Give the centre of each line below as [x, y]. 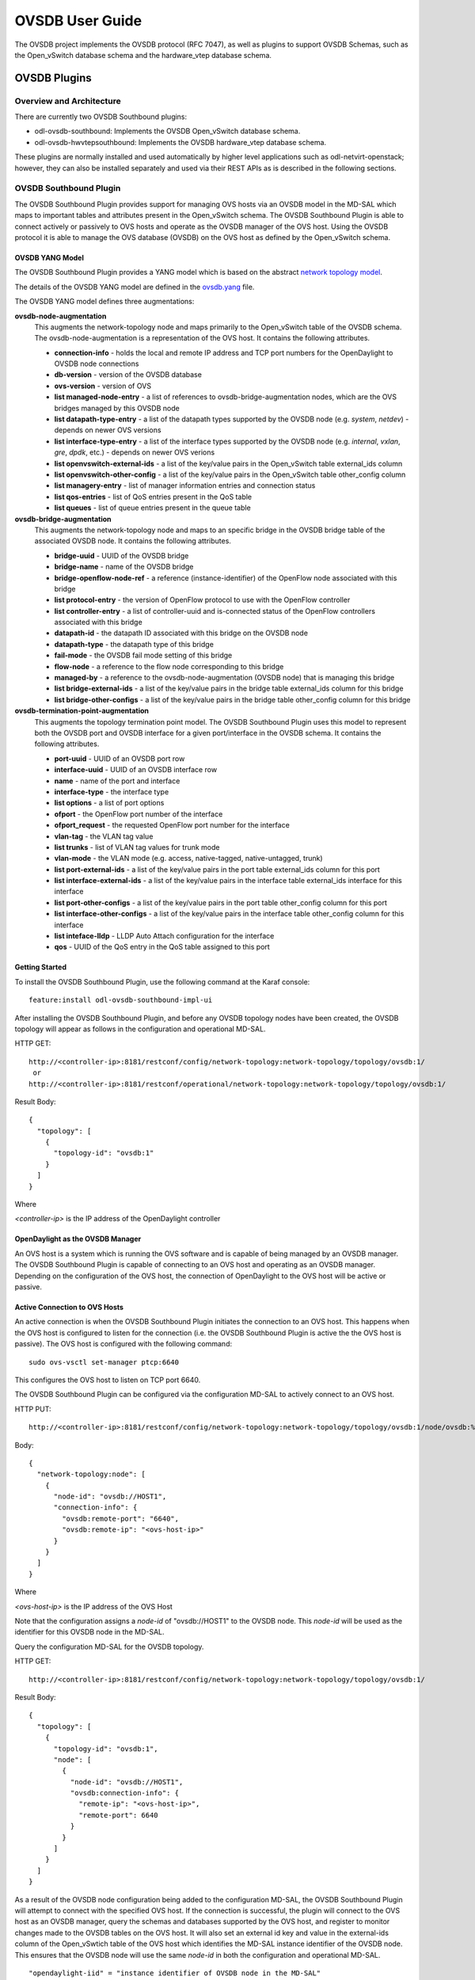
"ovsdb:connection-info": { [125, 1793]
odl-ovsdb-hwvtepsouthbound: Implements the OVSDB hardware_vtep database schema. [180, 142]
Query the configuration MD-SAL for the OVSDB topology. [109, 1647]
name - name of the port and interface [117, 781]
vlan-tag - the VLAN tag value [104, 836]
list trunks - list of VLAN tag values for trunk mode [137, 847]
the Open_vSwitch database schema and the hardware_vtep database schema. [143, 55]
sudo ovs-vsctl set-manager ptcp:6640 [104, 1362]
